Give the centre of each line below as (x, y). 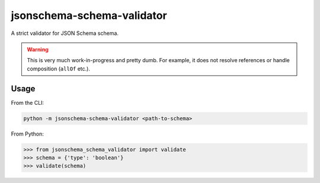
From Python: (28, 134)
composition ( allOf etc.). (58, 69)
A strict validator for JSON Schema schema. (65, 33)
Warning (38, 49)
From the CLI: (28, 102)
